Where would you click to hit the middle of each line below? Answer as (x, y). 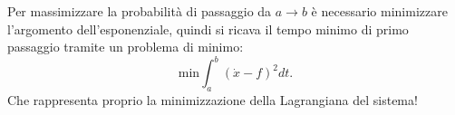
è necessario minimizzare (379, 11)
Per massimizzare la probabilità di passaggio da (140, 11)
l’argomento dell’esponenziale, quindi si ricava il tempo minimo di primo (208, 29)
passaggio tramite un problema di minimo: (126, 47)
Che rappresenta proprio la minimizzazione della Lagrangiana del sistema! (213, 100)
